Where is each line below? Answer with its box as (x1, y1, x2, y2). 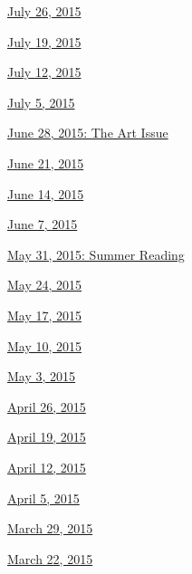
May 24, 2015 (7, 275, 82, 294)
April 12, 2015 (7, 457, 86, 476)
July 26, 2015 (7, 2, 82, 20)
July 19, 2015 (7, 32, 82, 51)
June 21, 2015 (7, 153, 84, 172)
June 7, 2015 (7, 215, 78, 234)
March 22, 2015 (7, 549, 93, 568)
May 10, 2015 (7, 336, 82, 355)
